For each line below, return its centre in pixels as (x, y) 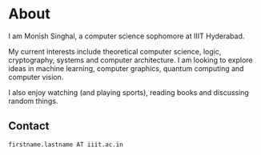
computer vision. (36, 77)
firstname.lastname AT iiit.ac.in (66, 145)
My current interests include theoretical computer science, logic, (115, 51)
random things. (33, 101)
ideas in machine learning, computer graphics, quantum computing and (126, 68)
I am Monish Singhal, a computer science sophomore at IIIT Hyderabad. (126, 36)
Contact (29, 126)
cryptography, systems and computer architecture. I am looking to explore (130, 60)
